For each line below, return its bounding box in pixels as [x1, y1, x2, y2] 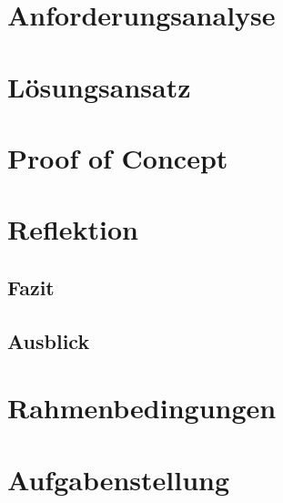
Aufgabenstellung [7, 460, 230, 498]
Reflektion [7, 210, 139, 248]
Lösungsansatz [7, 67, 191, 105]
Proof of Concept [7, 139, 228, 176]
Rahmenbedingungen [7, 389, 277, 426]
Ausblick [7, 326, 90, 354]
